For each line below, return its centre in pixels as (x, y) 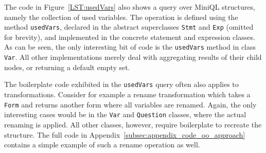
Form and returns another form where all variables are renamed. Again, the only (130, 104)
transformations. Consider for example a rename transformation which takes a (127, 94)
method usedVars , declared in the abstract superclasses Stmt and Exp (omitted (129, 27)
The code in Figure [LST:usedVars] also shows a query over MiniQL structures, (130, 7)
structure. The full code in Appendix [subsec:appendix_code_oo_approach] (125, 134)
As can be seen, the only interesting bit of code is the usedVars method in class (130, 47)
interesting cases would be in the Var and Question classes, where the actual (125, 114)
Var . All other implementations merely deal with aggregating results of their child (133, 57)
